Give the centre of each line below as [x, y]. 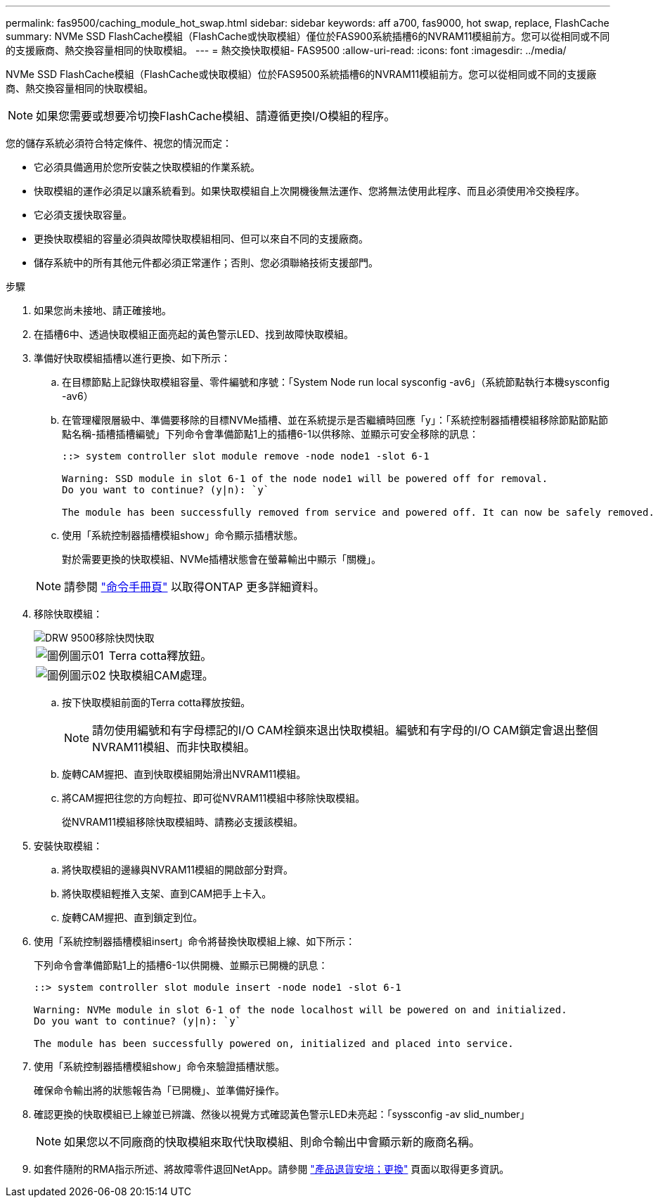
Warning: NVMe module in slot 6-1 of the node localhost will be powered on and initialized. [301, 1010]
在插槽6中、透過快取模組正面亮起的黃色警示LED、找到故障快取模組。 [194, 334]
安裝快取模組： [68, 846]
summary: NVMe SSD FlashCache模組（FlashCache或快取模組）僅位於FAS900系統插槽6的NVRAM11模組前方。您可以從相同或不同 [308, 36]
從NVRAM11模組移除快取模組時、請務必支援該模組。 [182, 822]
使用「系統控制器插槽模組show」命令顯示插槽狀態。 [183, 535]
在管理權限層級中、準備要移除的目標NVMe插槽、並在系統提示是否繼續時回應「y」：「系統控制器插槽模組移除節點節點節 [335, 420]
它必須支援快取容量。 [83, 215]
